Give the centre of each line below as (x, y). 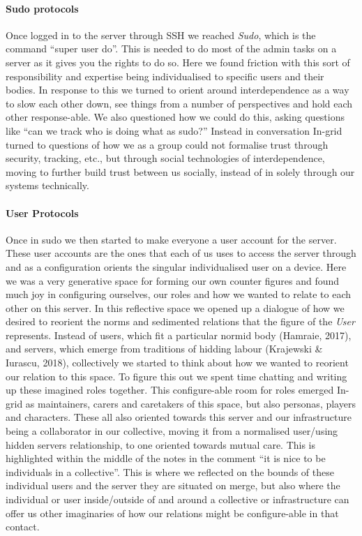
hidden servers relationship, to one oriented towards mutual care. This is (161, 444)
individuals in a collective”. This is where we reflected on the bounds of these (170, 471)
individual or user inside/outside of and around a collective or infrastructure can (178, 499)
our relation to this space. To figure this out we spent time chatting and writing (176, 376)
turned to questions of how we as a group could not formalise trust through (167, 144)
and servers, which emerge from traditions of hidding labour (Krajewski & (164, 349)
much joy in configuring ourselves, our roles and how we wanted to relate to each (179, 294)
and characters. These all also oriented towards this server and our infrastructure (179, 417)
